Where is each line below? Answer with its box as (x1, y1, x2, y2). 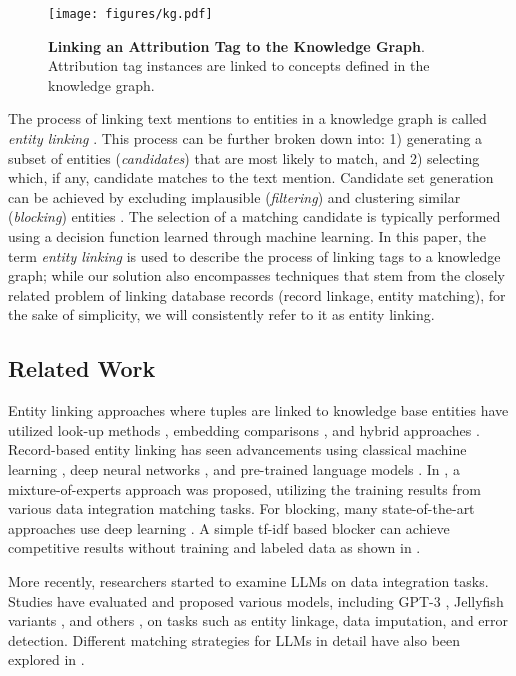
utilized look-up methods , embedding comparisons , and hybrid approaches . (8, 419, 480, 440)
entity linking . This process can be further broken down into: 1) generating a (8, 128, 483, 149)
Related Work (8, 353, 156, 384)
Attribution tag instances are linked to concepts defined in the (48, 55, 430, 76)
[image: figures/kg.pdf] (48, 7, 213, 21)
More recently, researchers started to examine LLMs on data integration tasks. (8, 570, 489, 591)
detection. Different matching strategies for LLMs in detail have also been (8, 629, 461, 650)
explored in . (8, 649, 85, 670)
